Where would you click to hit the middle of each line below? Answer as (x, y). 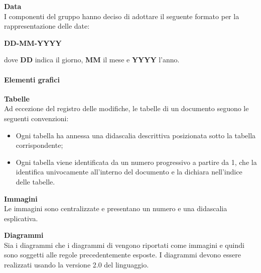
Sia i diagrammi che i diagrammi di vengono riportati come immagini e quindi (124, 245)
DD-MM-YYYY (33, 42)
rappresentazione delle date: (47, 26)
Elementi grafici (32, 79)
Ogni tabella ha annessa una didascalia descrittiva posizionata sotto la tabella (136, 135)
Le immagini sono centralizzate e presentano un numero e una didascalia (116, 208)
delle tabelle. (35, 181)
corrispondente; (39, 145)
